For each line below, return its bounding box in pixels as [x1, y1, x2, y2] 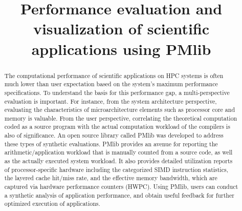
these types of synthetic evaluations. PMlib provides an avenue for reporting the [4, 139, 218, 148]
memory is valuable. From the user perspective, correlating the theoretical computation [4, 113, 237, 122]
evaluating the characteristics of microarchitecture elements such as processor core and [4, 105, 235, 114]
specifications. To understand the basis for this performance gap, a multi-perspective [4, 88, 230, 97]
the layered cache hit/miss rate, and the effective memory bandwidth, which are [4, 174, 217, 182]
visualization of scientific [33, 18, 210, 39]
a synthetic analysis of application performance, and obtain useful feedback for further [4, 190, 234, 199]
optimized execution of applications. [4, 199, 100, 208]
